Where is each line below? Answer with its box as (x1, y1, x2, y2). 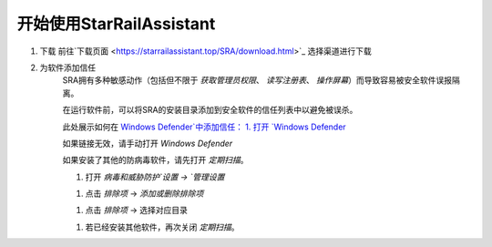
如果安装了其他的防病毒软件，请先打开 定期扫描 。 (62, 155, 249, 166)
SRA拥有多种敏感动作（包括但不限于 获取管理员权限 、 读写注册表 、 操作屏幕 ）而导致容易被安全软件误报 (62, 75, 453, 86)
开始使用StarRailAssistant (16, 14, 216, 34)
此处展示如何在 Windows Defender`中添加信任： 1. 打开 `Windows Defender (62, 121, 346, 132)
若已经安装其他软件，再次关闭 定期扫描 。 (85, 221, 240, 232)
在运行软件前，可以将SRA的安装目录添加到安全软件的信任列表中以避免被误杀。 (62, 105, 358, 116)
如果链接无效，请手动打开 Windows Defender (62, 138, 233, 149)
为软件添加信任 (39, 62, 96, 73)
